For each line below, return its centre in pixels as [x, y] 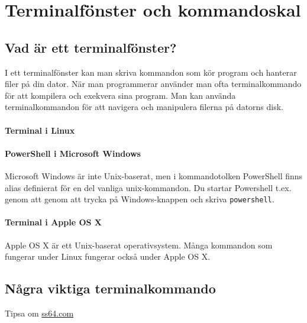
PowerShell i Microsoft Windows [73, 153]
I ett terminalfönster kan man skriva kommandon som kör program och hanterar [151, 72]
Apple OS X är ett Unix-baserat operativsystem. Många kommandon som [139, 245]
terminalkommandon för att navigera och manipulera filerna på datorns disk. [144, 107]
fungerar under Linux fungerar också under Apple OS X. [108, 256]
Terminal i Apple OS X [54, 222]
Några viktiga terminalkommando [110, 288]
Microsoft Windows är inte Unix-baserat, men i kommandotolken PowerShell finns [154, 175]
